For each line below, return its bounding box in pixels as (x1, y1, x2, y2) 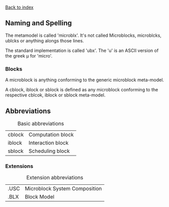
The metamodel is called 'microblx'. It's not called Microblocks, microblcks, (5, 32, 161, 38)
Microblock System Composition (25, 185, 102, 192)
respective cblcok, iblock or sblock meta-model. (5, 92, 106, 98)
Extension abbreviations (26, 174, 84, 181)
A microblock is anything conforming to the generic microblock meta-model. (5, 77, 164, 83)
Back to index (5, 5, 34, 10)
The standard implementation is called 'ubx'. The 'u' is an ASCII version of (5, 47, 159, 54)
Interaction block (28, 139, 69, 146)
